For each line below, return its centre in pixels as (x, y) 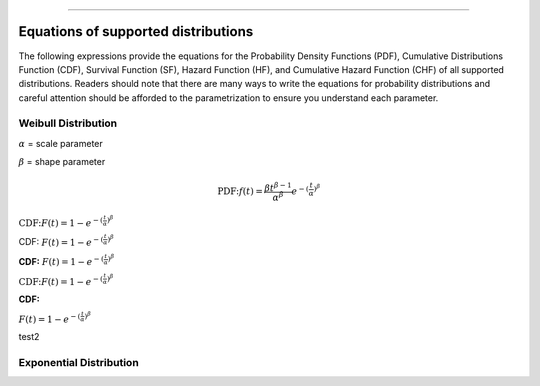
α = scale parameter (61, 143)
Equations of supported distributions (136, 31)
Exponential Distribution (78, 362)
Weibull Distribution (68, 123)
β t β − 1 (278, 187)
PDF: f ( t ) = (240, 191)
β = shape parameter (62, 162)
